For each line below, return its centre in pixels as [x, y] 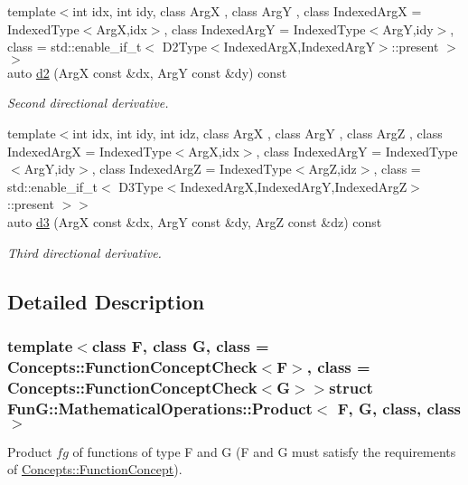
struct [351, 387]
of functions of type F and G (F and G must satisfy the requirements [264, 451]
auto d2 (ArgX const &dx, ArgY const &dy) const [147, 72]
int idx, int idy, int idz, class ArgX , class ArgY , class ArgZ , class [257, 133]
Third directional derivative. [84, 252]
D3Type [141, 186]
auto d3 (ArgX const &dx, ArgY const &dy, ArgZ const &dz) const [195, 221]
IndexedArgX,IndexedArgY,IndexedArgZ [294, 186]
